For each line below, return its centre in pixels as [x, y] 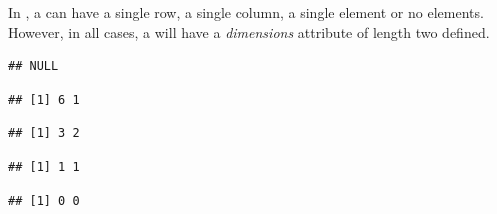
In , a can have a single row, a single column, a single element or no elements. [246, 12]
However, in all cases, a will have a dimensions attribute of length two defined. [249, 31]
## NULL [33, 66]
